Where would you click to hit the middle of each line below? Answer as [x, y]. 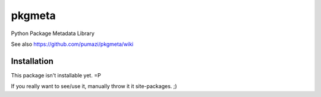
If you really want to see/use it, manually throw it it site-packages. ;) [94, 86]
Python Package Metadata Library [53, 33]
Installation [32, 61]
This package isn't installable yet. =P [56, 75]
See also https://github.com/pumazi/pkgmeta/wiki [72, 44]
